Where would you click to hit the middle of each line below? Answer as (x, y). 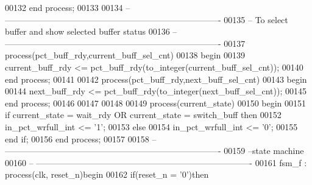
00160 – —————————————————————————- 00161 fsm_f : (156, 162)
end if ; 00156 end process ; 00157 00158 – (81, 138)
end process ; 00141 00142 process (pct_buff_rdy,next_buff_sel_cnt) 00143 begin (156, 79)
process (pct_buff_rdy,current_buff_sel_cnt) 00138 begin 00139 (125, 55)
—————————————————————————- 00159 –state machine (154, 151)
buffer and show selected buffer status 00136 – (91, 31)
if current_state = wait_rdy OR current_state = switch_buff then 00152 (143, 115)
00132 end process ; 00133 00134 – (68, 7)
